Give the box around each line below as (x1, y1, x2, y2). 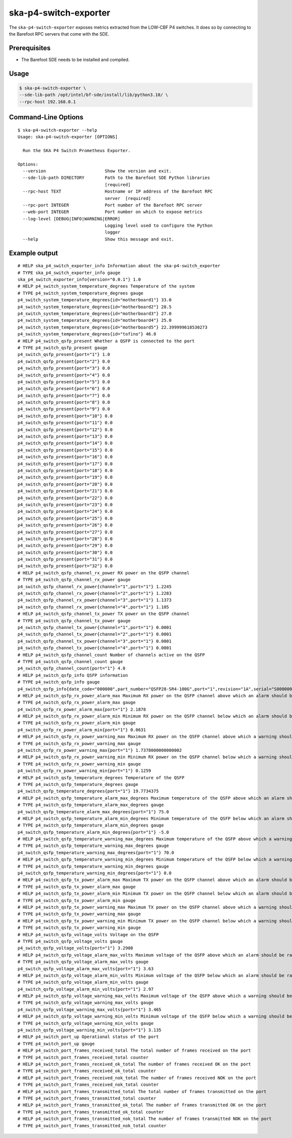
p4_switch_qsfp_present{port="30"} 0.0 (18, 549, 113, 555)
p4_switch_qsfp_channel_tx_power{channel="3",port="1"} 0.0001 (18, 638, 172, 644)
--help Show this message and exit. (22, 236, 175, 242)
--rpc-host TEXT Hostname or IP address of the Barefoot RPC (22, 189, 213, 195)
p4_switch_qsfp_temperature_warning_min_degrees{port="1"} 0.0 (18, 870, 172, 876)
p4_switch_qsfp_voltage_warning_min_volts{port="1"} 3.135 (18, 1027, 162, 1033)
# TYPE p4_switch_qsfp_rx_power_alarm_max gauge (18, 700, 136, 706)
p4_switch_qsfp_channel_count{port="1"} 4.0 (18, 666, 126, 671)
